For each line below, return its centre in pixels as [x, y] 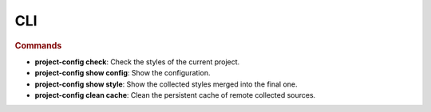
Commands [38, 45]
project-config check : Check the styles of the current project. [137, 62]
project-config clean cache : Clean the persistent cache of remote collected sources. [175, 95]
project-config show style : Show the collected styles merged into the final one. [166, 84]
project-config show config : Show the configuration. [123, 73]
